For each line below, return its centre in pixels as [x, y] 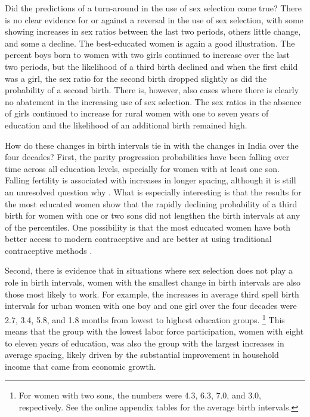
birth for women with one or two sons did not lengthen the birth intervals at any [153, 215]
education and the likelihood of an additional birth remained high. [126, 125]
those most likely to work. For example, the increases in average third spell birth [152, 294]
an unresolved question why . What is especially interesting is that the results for [153, 191]
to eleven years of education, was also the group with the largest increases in [145, 343]
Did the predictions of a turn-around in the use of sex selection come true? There [154, 8]
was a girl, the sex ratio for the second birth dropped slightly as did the [136, 78]
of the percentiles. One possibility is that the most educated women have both [148, 227]
